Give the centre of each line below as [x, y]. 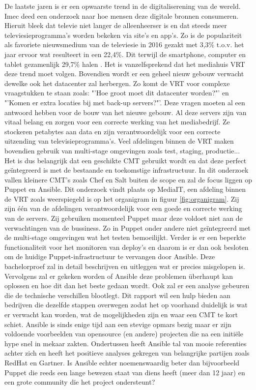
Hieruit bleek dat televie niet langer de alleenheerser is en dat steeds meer [116, 25]
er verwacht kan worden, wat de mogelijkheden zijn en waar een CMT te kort [121, 314]
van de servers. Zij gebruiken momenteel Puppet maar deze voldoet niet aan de [124, 218]
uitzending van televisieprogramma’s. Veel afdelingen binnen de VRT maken [119, 141]
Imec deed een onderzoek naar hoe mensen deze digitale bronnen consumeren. [122, 15]
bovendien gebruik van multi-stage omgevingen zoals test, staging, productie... [122, 150]
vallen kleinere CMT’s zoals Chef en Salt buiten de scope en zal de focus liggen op [128, 179]
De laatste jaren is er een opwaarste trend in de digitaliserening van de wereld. [123, 6]
